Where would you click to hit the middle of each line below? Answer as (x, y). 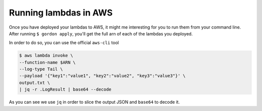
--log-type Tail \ (41, 69)
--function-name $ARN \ (48, 62)
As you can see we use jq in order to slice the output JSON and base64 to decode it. (94, 102)
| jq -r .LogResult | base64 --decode (65, 89)
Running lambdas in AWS (61, 13)
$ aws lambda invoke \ (46, 55)
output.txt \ (35, 83)
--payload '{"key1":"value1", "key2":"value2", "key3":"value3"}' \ (102, 76)
